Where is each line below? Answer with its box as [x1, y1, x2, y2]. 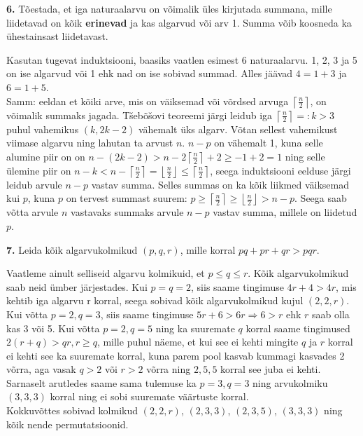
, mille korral [180, 242, 236, 257]
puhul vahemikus [6, 121, 79, 136]
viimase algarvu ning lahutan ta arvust [6, 135, 173, 150]
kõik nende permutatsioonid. [6, 416, 129, 431]
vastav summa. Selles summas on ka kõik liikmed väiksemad [91, 177, 349, 191]
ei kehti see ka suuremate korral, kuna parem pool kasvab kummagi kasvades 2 [6, 348, 345, 362]
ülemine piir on [6, 163, 71, 177]
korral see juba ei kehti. [220, 362, 321, 376]
